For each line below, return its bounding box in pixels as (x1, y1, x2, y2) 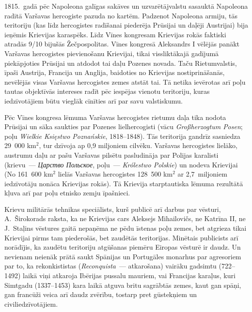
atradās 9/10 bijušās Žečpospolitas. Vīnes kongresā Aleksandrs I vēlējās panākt (4, 39, 240, 49)
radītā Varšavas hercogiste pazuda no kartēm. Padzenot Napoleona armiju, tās (4, 10, 237, 20)
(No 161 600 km (4, 169, 53, 179)
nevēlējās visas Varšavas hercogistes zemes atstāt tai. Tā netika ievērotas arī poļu (4, 76, 246, 87)
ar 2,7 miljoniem (177, 169, 227, 179)
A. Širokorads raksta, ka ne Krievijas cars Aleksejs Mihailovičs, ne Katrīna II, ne (4, 213, 246, 223)
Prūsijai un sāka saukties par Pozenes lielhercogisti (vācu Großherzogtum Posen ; (4, 121, 243, 132)
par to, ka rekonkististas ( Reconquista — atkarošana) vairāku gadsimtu (4, 261, 217, 271)
